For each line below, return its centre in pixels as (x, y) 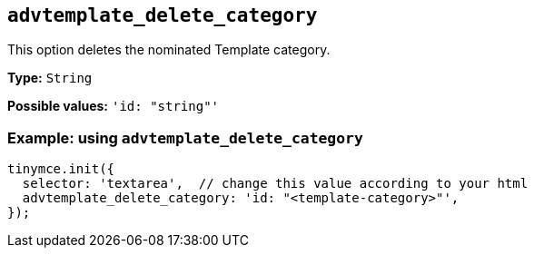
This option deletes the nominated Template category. (169, 50)
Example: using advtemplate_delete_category (185, 137)
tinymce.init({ (61, 169)
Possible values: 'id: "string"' (113, 106)
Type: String (50, 78)
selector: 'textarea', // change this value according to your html (275, 184)
